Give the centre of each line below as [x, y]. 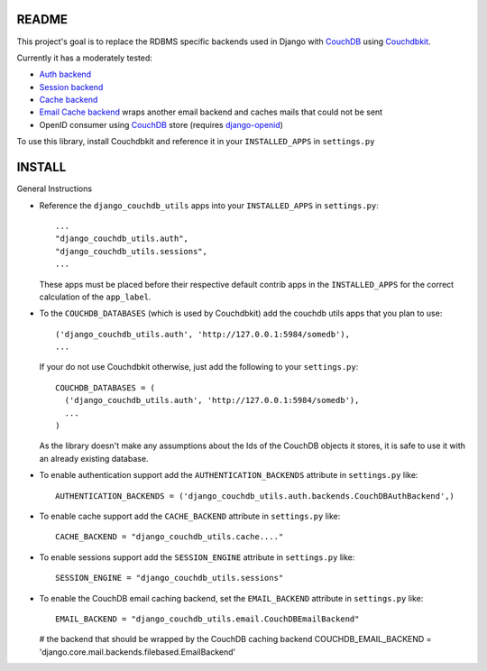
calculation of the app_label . [95, 297]
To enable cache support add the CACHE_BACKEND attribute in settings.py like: [190, 516]
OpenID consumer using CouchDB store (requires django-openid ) [161, 124]
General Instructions [55, 188]
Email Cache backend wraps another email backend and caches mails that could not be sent [211, 112]
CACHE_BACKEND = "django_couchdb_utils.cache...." [170, 537]
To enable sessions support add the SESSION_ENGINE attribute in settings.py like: [197, 557]
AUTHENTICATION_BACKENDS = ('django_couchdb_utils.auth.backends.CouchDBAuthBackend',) [255, 496]
